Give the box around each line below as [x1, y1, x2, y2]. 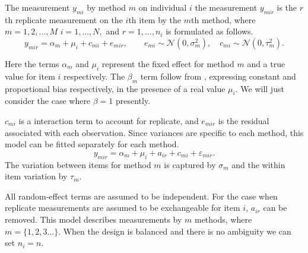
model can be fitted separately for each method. [5, 138, 179, 150]
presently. [116, 94, 151, 107]
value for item [5, 69, 55, 82]
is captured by [164, 158, 216, 170]
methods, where [194, 213, 252, 225]
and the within [231, 158, 285, 170]
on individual [138, 1, 187, 13]
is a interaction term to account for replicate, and [18, 114, 199, 126]
